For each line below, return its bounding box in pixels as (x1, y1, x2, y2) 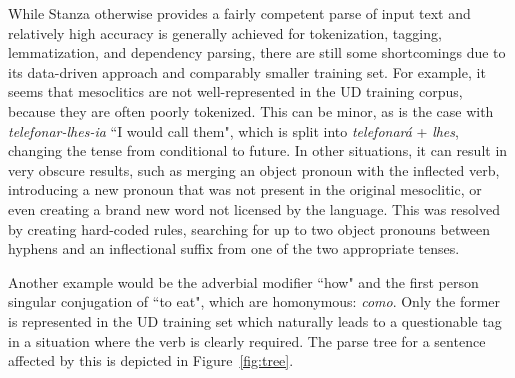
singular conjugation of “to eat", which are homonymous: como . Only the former (8, 291, 501, 312)
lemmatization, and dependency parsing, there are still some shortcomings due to (8, 42, 506, 63)
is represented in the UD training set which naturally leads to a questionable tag (8, 310, 502, 331)
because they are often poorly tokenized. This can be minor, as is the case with (8, 100, 494, 121)
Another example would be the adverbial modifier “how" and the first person (8, 271, 479, 292)
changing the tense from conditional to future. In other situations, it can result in (8, 140, 508, 161)
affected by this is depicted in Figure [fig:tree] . (8, 350, 294, 371)
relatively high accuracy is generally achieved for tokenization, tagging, (8, 22, 442, 43)
